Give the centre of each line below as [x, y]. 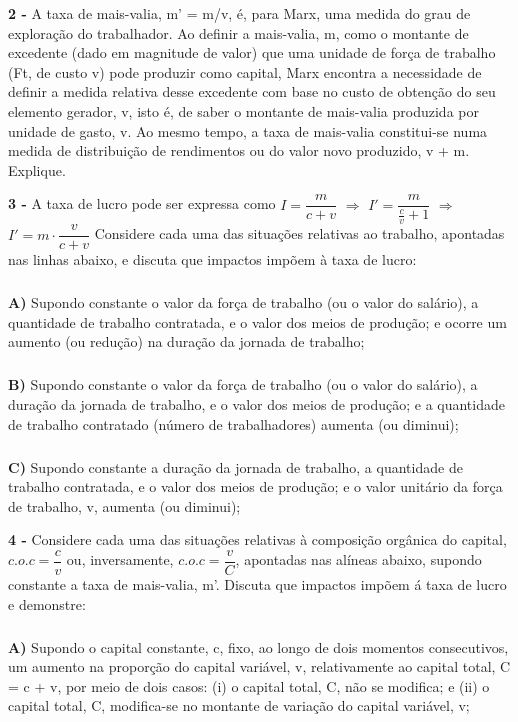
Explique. [37, 169]
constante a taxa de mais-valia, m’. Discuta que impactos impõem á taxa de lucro [257, 584]
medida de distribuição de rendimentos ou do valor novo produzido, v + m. [239, 150]
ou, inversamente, [120, 559]
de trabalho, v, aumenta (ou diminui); [124, 505]
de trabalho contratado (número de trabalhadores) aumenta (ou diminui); [233, 423]
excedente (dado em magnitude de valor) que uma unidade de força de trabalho [252, 52]
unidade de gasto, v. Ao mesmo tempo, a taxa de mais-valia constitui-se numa [248, 130]
